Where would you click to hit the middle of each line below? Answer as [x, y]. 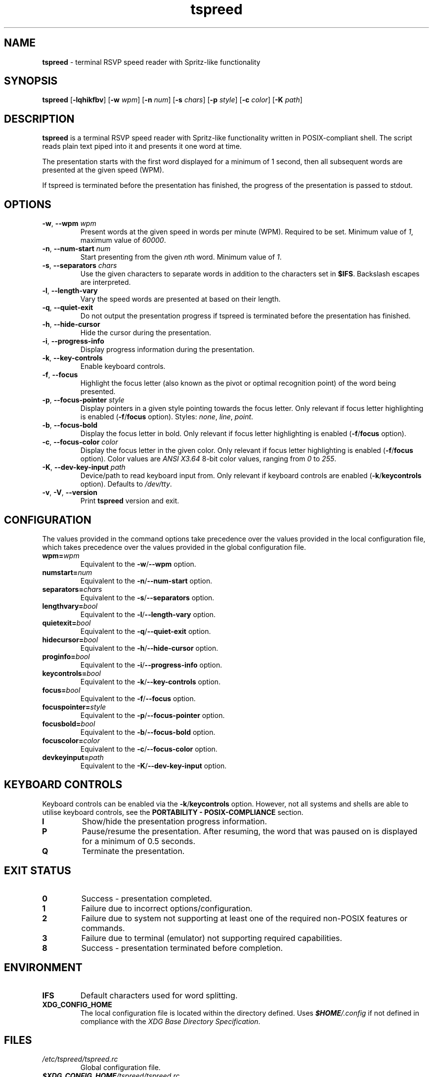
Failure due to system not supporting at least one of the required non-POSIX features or [244, 918]
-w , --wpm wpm [69, 224]
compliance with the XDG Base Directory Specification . [170, 1021]
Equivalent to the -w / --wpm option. [138, 564]
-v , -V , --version [70, 493]
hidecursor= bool [70, 639]
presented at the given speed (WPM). [103, 170]
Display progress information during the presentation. [167, 350]
